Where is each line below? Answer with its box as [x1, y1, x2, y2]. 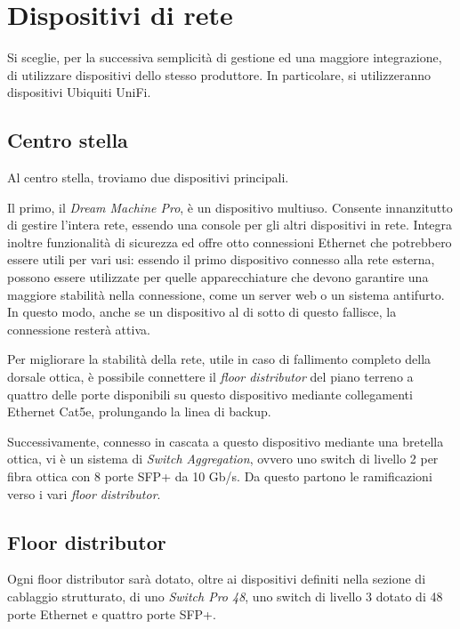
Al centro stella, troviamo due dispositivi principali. [7, 168, 289, 187]
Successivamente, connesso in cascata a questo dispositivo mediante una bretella [7, 431, 444, 450]
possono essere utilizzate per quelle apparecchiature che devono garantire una [7, 268, 429, 286]
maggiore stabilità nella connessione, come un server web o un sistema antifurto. [7, 285, 445, 303]
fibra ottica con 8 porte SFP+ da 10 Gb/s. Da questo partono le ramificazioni [7, 467, 432, 486]
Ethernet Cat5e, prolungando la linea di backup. [7, 402, 271, 421]
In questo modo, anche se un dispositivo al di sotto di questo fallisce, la [7, 302, 397, 321]
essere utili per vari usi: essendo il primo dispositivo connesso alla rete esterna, [7, 250, 435, 269]
